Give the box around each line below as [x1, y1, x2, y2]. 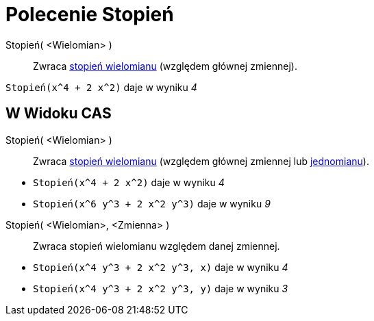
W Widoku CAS [5, 105, 112, 123]
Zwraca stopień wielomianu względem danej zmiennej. [33, 240, 280, 252]
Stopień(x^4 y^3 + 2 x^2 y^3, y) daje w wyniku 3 [33, 282, 288, 294]
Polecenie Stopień [5, 3, 174, 26]
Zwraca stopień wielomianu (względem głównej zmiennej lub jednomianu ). [33, 155, 369, 167]
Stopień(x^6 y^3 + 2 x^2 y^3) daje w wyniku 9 [33, 197, 271, 209]
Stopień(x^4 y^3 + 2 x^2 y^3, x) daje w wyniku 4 [33, 261, 288, 273]
